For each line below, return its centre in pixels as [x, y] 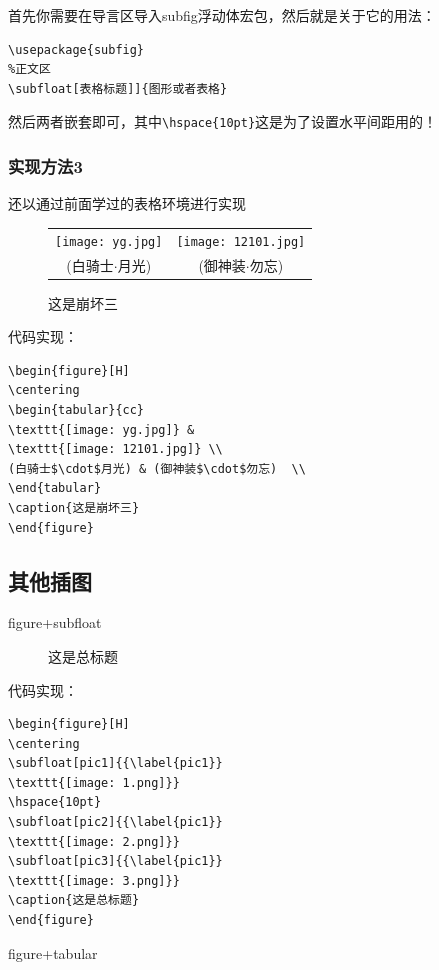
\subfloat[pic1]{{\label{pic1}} [115, 763]
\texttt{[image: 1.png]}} [94, 782]
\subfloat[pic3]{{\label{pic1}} [115, 861]
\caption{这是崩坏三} [74, 507]
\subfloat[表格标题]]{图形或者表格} [118, 88]
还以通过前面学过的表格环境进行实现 [127, 203]
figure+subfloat [55, 622]
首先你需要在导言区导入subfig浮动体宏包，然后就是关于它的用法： [222, 15]
